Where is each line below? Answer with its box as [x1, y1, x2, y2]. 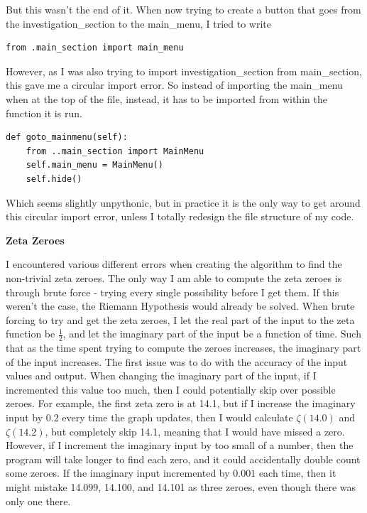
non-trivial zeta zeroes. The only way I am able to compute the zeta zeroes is [6, 270, 342, 285]
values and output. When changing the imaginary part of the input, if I [6, 368, 317, 383]
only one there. [6, 493, 71, 508]
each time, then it [258, 465, 336, 480]
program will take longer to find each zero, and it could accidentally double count [6, 451, 361, 466]
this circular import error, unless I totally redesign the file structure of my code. [6, 209, 354, 224]
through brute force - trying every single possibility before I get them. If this [6, 284, 339, 299]
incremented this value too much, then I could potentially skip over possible [6, 382, 336, 396]
